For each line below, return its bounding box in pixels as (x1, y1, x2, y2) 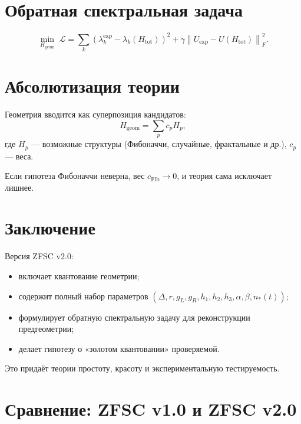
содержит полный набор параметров (18, 289, 148, 302)
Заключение (5, 216, 95, 240)
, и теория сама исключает (177, 169, 272, 182)
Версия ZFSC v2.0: (5, 250, 74, 262)
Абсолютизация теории (5, 74, 180, 98)
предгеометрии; (18, 322, 74, 335)
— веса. (5, 149, 34, 162)
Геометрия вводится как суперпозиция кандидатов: (5, 108, 186, 120)
